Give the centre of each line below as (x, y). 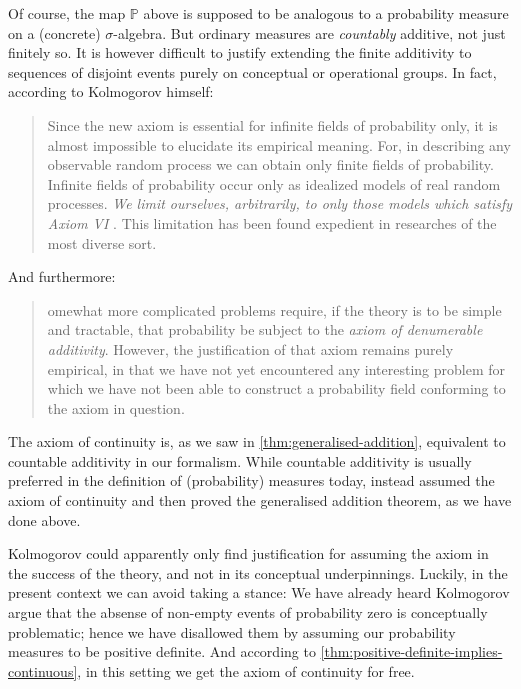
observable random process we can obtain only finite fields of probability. (270, 164)
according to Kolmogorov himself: (111, 91)
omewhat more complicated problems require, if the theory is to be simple (274, 309)
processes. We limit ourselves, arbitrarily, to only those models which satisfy (280, 203)
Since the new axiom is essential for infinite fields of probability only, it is (272, 124)
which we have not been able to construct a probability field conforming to (276, 388)
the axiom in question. (116, 407)
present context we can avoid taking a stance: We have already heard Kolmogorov (259, 592)
